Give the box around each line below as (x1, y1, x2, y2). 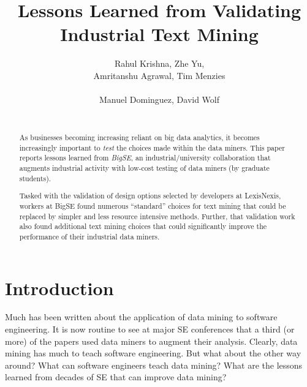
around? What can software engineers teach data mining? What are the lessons (5, 358, 303, 371)
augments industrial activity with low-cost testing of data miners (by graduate (19, 163, 270, 173)
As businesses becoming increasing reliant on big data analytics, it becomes (19, 132, 260, 143)
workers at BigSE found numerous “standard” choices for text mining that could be (19, 200, 286, 211)
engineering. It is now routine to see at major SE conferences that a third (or (5, 323, 295, 336)
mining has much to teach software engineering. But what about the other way (5, 347, 301, 359)
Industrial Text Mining (60, 21, 259, 47)
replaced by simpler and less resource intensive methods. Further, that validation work (19, 211, 295, 221)
